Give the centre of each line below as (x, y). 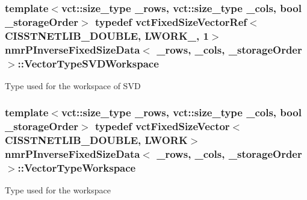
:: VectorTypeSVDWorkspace (88, 63)
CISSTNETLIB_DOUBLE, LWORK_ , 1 (107, 35)
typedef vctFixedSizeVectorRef (171, 21)
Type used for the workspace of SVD (73, 85)
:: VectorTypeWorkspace (77, 168)
